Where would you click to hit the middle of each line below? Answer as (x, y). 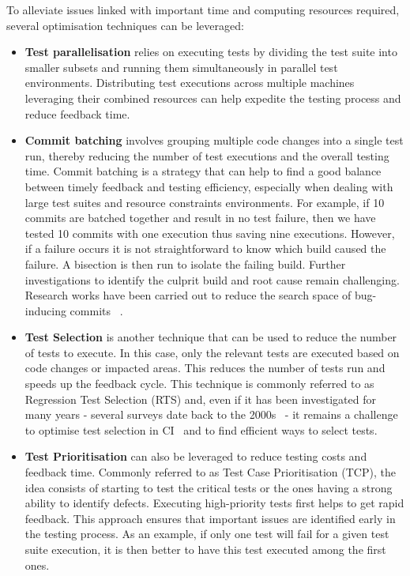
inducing (45, 310)
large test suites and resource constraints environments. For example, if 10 (205, 202)
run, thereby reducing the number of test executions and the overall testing (207, 155)
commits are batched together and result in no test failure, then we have (200, 218)
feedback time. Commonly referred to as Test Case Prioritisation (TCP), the (210, 472)
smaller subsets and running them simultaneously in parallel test (181, 67)
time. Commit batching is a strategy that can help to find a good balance (203, 171)
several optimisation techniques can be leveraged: (125, 25)
